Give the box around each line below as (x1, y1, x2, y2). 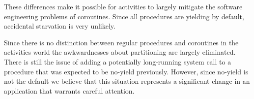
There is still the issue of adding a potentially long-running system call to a (4, 56, 231, 66)
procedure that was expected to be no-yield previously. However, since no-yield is (4, 66, 249, 76)
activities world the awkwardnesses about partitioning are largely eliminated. (4, 47, 236, 57)
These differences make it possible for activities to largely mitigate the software (4, 1, 243, 11)
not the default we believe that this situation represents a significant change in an (4, 76, 250, 86)
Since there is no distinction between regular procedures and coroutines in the (4, 37, 239, 47)
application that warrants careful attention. (4, 85, 135, 96)
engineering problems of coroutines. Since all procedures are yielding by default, (4, 11, 244, 21)
